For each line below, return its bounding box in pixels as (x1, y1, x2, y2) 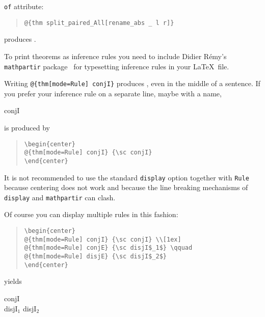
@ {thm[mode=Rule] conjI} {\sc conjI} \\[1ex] (24, 235, 181, 243)
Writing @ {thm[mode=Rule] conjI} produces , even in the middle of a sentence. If (4, 78, 260, 89)
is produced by (4, 122, 50, 133)
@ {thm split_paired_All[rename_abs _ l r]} (24, 19, 174, 27)
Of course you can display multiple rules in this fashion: (4, 209, 178, 220)
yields (4, 276, 22, 286)
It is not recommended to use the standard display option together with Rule (4, 172, 249, 182)
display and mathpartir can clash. (4, 192, 116, 202)
